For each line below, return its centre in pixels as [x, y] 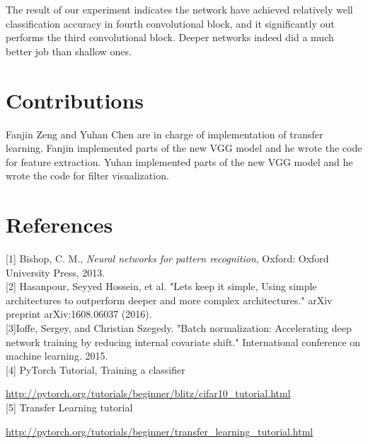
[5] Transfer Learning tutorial [69, 407]
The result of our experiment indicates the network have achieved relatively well [179, 9]
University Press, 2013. [56, 272]
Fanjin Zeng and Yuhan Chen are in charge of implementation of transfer [165, 134]
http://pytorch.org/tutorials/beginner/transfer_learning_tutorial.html [160, 431]
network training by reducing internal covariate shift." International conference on [183, 342]
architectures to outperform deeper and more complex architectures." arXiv [169, 300]
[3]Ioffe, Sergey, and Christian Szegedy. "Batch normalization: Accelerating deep [179, 327]
